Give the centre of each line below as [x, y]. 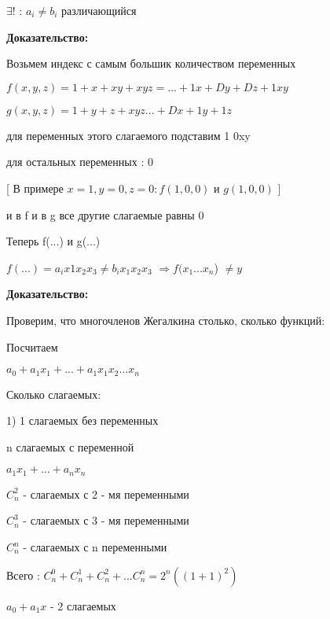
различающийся [99, 10]
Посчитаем [32, 346]
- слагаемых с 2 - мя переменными [106, 494]
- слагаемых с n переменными [95, 547]
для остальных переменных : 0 [80, 162]
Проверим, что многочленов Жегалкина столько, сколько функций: [166, 320]
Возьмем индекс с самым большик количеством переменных [151, 63]
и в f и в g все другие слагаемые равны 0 [105, 214]
